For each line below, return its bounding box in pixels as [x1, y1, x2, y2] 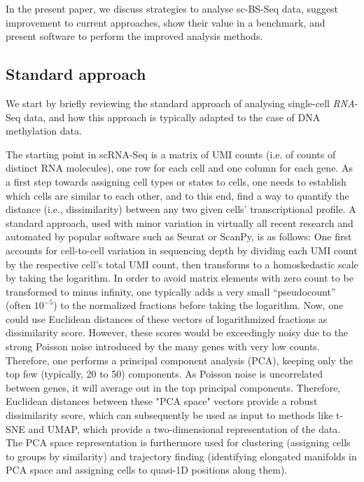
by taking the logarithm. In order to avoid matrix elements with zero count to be [6, 270, 353, 285]
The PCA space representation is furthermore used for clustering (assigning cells [6, 435, 351, 450]
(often [6, 298, 31, 312]
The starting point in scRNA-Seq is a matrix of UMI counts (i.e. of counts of [6, 146, 336, 161]
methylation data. [6, 123, 82, 138]
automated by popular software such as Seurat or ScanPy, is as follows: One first [6, 229, 352, 244]
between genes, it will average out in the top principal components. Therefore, [6, 380, 341, 394]
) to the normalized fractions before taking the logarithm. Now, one [53, 298, 344, 312]
